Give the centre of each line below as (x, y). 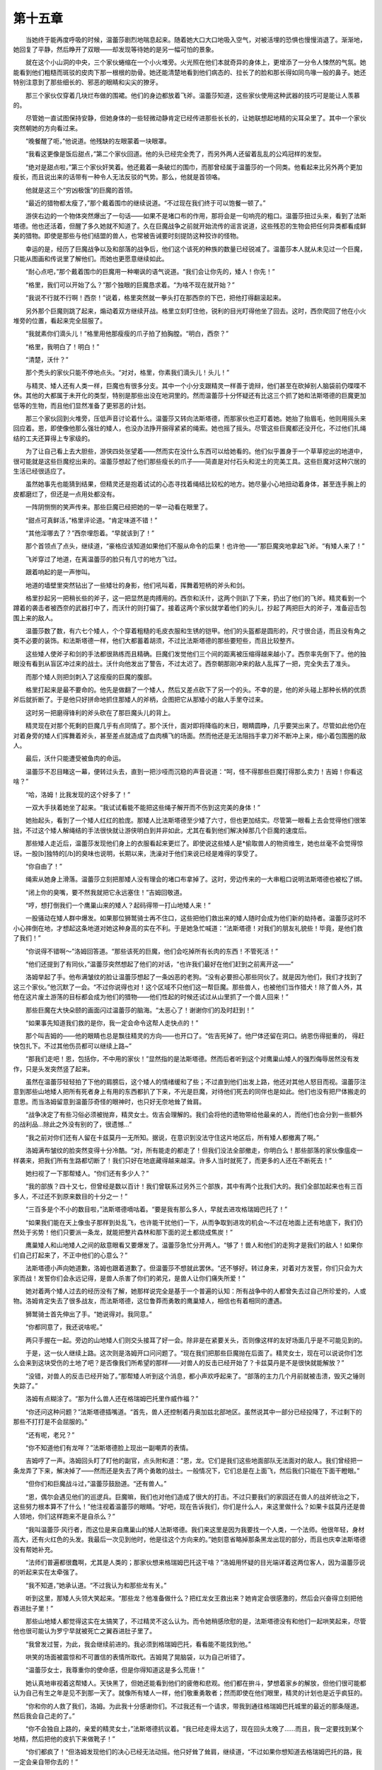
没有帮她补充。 (35, 1549)
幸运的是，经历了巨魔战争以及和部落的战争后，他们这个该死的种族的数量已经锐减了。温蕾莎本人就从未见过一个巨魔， (196, 249)
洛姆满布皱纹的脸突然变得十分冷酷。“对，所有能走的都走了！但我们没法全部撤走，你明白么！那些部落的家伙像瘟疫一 (194, 1150)
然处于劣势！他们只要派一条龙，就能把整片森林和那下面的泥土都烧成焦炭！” (123, 1232)
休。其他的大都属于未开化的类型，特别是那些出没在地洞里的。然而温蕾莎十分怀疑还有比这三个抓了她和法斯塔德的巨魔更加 (190, 396)
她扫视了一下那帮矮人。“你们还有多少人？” (87, 1174)
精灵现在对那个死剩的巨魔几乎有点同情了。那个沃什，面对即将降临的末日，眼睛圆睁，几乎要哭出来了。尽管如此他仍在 (196, 726)
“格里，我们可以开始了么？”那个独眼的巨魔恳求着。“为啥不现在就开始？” (130, 285)
